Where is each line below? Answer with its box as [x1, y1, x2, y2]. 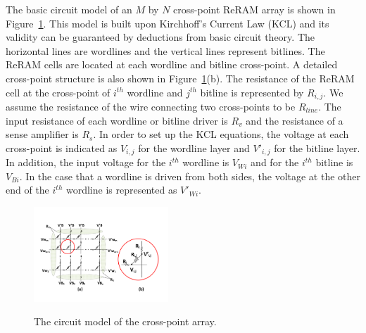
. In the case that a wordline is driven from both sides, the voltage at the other [19, 168, 360, 183]
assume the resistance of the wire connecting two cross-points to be [6, 99, 296, 114]
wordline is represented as [65, 182, 177, 197]
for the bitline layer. [274, 140, 360, 155]
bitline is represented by [200, 84, 304, 99]
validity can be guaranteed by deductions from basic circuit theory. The [6, 30, 315, 44]
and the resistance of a [246, 113, 343, 127]
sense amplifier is [6, 127, 79, 142]
